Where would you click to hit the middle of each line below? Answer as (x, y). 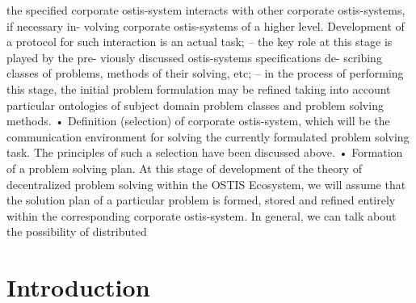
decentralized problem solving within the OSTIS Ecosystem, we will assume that (206, 184)
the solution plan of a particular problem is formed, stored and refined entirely (201, 200)
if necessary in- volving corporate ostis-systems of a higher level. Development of (206, 25)
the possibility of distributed (77, 231)
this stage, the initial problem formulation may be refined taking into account (199, 88)
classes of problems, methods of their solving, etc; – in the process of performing (205, 73)
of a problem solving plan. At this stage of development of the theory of (185, 168)
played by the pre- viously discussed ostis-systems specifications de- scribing (194, 57)
